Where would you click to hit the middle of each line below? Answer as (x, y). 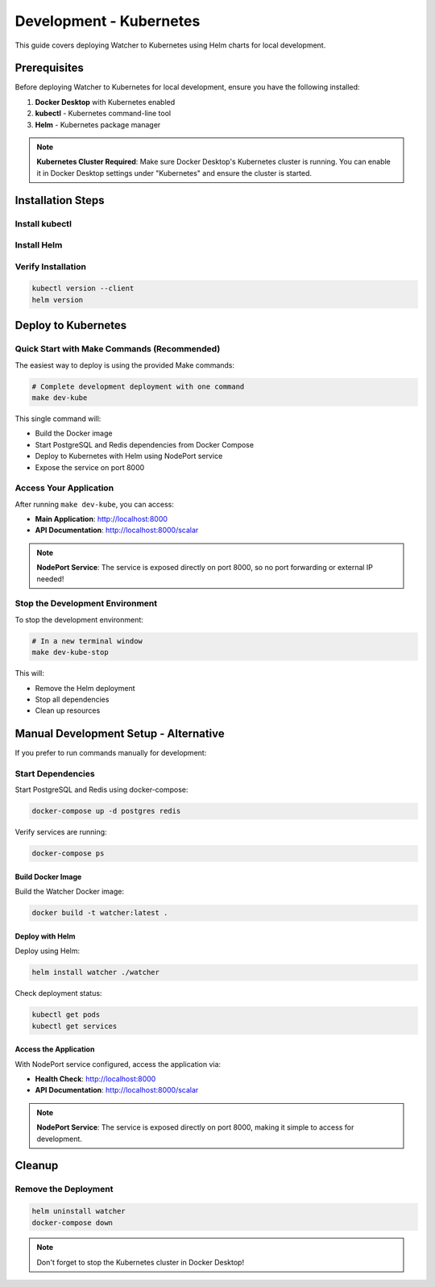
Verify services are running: (61, 832)
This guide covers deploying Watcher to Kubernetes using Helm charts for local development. (170, 45)
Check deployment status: (58, 993)
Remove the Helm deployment (85, 688)
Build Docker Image (48, 877)
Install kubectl (43, 223)
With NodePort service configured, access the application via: (118, 1064)
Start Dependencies (55, 773)
